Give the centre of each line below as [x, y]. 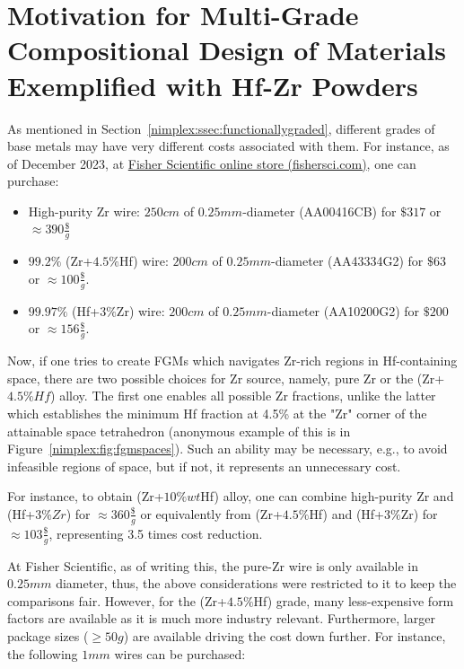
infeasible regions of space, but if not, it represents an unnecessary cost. [204, 466]
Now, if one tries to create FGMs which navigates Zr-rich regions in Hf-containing [232, 361]
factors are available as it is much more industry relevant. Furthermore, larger [221, 618]
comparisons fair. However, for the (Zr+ [117, 600]
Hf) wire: [144, 261]
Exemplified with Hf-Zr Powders [213, 85]
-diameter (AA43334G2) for [347, 261]
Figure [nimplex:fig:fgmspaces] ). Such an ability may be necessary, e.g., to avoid [228, 449]
